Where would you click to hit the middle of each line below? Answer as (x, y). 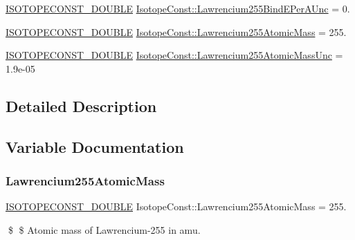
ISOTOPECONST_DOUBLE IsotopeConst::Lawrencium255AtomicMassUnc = (174, 55)
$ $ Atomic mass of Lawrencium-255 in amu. (104, 229)
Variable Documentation (95, 146)
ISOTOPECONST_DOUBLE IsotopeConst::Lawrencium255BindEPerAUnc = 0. (178, 8)
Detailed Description (81, 105)
